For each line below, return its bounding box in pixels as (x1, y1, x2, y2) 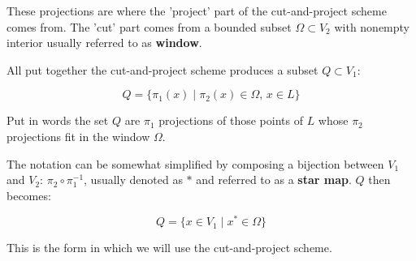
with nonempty (334, 18, 410, 35)
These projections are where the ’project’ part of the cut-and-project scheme (6, 2, 387, 19)
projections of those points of (158, 112, 303, 129)
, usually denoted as (84, 171, 183, 188)
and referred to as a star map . (196, 171, 352, 188)
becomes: (6, 186, 51, 203)
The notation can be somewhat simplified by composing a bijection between (6, 155, 384, 172)
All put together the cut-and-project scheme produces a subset (6, 61, 318, 78)
